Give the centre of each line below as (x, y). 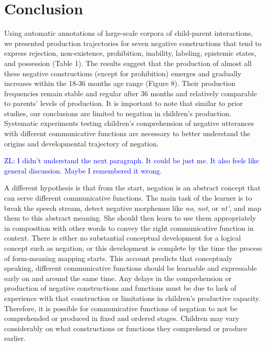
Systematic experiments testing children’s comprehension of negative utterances (129, 123)
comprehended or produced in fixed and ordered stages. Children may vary (122, 318)
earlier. (15, 338)
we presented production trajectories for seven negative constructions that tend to (133, 43)
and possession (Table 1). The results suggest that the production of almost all (128, 63)
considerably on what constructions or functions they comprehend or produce (126, 328)
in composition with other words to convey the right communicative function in (129, 228)
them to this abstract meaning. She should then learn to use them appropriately (130, 218)
